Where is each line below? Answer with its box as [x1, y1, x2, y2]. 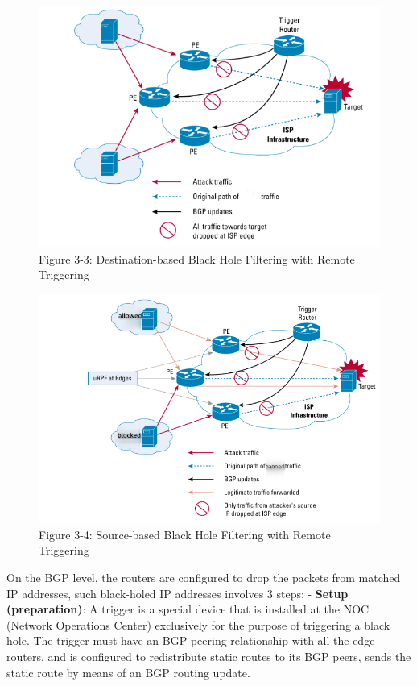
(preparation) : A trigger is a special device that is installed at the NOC [6, 601, 370, 617]
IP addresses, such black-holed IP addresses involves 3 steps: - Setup [6, 584, 349, 601]
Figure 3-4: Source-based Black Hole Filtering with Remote [39, 526, 331, 543]
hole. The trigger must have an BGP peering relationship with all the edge [6, 632, 375, 649]
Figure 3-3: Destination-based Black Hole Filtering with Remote [39, 250, 355, 267]
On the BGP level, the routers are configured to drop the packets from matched [6, 569, 401, 585]
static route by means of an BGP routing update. [6, 663, 250, 680]
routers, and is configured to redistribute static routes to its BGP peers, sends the [6, 647, 411, 664]
